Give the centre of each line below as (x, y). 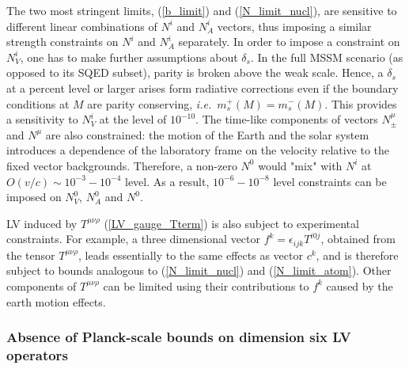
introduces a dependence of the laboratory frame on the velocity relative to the (198, 150)
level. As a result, (167, 181)
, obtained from (358, 239)
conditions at (38, 103)
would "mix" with (300, 165)
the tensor (31, 255)
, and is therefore (357, 255)
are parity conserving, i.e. (150, 103)
